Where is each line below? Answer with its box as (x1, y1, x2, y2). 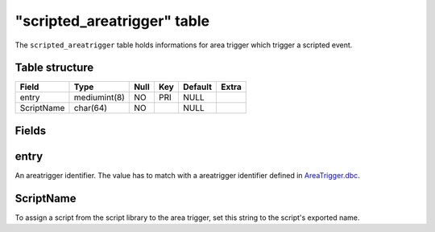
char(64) (73, 103, 108, 114)
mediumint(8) (73, 92, 125, 104)
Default (182, 81, 213, 92)
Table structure (14, 61, 94, 75)
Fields (14, 124, 47, 137)
